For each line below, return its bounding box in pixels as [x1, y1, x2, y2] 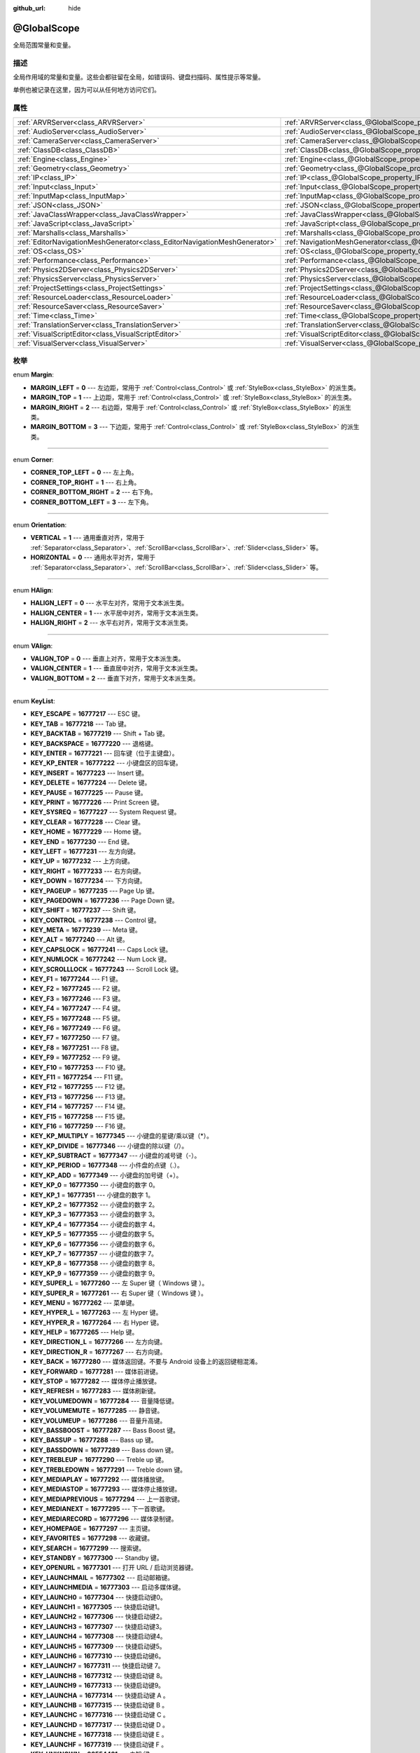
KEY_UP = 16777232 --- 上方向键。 [30, 857, 134, 865]
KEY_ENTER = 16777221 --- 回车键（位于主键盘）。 [30, 749, 178, 757]
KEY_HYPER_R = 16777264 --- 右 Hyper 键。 [30, 1318, 163, 1327]
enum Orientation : [13, 521, 66, 529]
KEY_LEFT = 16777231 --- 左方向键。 [30, 847, 140, 855]
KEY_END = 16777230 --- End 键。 [30, 837, 134, 846]
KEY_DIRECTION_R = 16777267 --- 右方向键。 [30, 1347, 167, 1356]
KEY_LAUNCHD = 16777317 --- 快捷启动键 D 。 [30, 1720, 169, 1728]
